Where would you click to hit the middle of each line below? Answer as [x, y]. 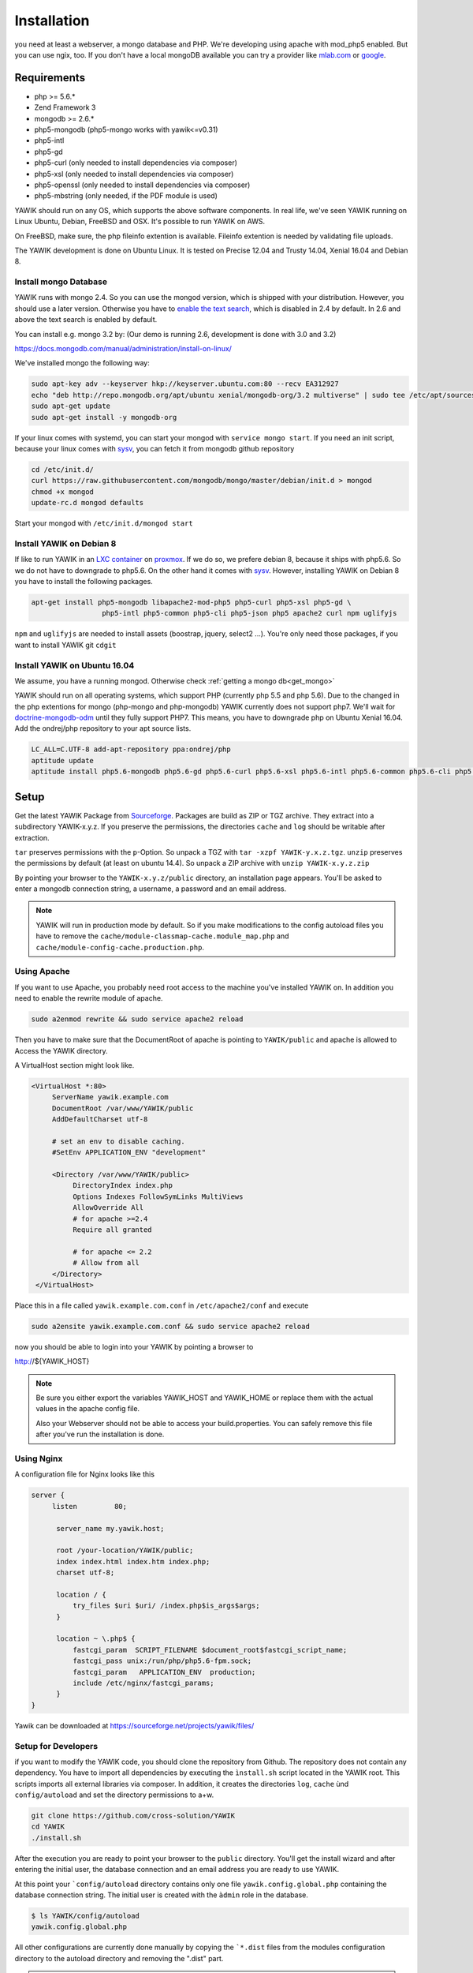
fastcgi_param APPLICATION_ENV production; [164, 1672]
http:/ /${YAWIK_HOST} [52, 1361]
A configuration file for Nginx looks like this [85, 1474]
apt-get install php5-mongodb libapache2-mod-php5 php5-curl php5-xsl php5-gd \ [191, 602]
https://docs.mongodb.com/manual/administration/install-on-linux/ [123, 349]
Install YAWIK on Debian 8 [65, 543]
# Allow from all [106, 1263]
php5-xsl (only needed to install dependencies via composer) [134, 174]
